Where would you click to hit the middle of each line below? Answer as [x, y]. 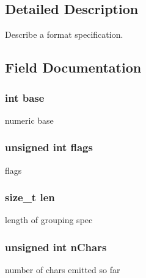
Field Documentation [73, 67]
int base [25, 97]
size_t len [30, 197]
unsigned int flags [49, 147]
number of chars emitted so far [63, 270]
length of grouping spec [49, 220]
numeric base [29, 120]
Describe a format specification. [64, 34]
